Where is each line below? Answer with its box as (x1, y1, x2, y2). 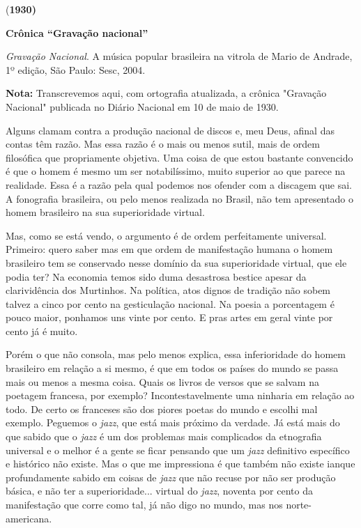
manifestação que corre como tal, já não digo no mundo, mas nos (6, 497, 283, 511)
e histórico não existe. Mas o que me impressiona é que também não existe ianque (6, 456, 355, 471)
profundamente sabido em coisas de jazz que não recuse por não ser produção (6, 469, 336, 484)
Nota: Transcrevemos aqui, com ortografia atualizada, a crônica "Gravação (6, 86, 327, 100)
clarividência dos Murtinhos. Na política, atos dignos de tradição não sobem (6, 283, 331, 297)
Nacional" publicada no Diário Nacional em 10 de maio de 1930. (6, 99, 279, 114)
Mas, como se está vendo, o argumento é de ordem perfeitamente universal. (6, 228, 327, 242)
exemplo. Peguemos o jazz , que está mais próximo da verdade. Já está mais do (6, 415, 340, 430)
